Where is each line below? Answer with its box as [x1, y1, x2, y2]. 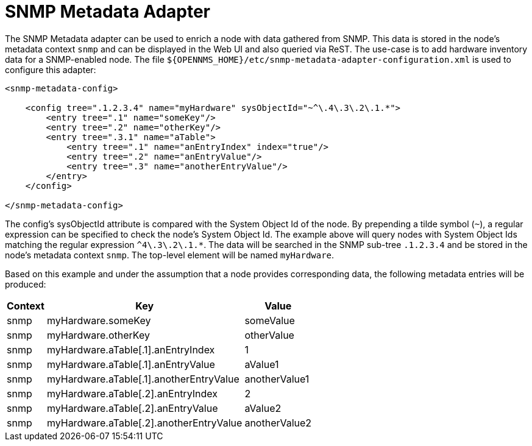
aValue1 [244, 358, 279, 370]
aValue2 [244, 402, 282, 414]
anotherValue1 [244, 372, 310, 385]
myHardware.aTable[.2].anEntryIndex [46, 387, 218, 400]
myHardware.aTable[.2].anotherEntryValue [46, 416, 243, 429]
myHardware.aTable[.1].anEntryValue [46, 358, 215, 370]
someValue [244, 314, 295, 327]
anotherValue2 [244, 416, 312, 429]
